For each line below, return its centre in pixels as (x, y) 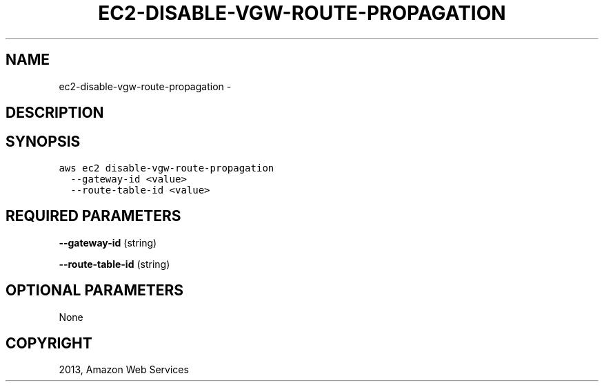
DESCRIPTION (55, 113)
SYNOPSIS (43, 142)
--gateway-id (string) (108, 242)
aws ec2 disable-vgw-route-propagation (167, 168)
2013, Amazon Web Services (124, 370)
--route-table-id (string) (114, 264)
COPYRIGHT (49, 343)
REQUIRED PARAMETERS (93, 216)
